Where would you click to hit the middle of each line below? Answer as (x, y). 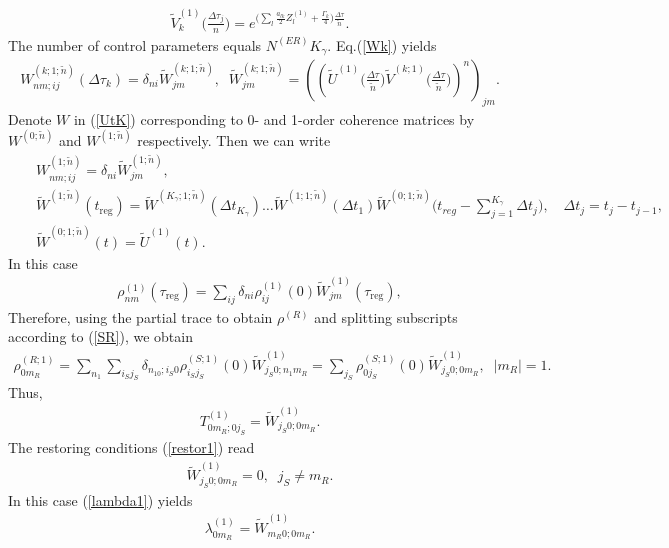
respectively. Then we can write (234, 139)
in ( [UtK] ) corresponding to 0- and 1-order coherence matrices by (274, 118)
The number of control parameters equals (135, 44)
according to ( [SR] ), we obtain (100, 336)
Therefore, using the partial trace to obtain (140, 316)
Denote (30, 118)
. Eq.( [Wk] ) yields (382, 44)
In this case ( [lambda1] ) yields (100, 499)
